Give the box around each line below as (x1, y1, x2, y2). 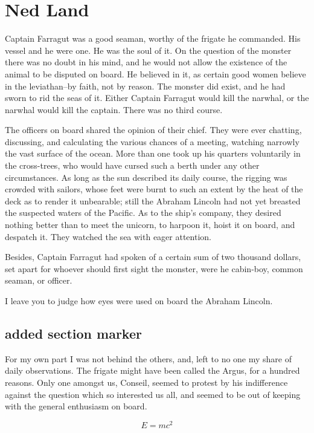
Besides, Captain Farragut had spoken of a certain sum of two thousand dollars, (5, 250, 301, 263)
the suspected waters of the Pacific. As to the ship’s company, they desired (5, 206, 281, 219)
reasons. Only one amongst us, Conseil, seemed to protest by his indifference (5, 376, 288, 388)
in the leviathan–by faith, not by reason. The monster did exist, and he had (5, 79, 286, 92)
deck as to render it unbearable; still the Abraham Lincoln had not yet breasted (5, 194, 301, 207)
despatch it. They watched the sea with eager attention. (5, 230, 211, 243)
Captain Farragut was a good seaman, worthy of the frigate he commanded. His (5, 32, 301, 45)
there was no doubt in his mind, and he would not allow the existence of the (5, 56, 287, 68)
